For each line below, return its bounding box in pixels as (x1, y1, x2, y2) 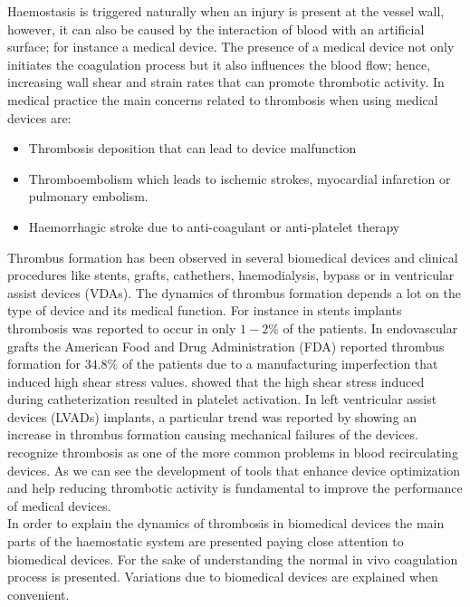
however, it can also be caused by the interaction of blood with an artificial (7, 19, 425, 38)
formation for (7, 354, 81, 373)
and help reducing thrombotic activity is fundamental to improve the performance (7, 478, 463, 497)
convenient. (7, 584, 70, 603)
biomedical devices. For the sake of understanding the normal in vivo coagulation (7, 549, 458, 568)
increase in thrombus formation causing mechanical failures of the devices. (7, 425, 418, 444)
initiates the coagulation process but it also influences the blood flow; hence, (7, 54, 431, 73)
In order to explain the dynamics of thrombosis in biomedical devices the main (7, 514, 445, 533)
